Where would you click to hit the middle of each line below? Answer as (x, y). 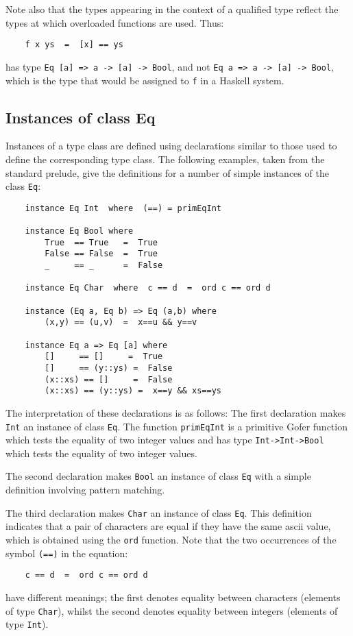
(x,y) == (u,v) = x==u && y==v (121, 322)
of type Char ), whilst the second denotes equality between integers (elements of (172, 610)
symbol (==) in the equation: (67, 553)
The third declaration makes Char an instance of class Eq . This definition (159, 512)
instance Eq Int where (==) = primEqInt (123, 208)
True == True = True (101, 242)
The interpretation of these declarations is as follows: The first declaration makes (176, 412)
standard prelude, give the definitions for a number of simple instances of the (167, 172)
